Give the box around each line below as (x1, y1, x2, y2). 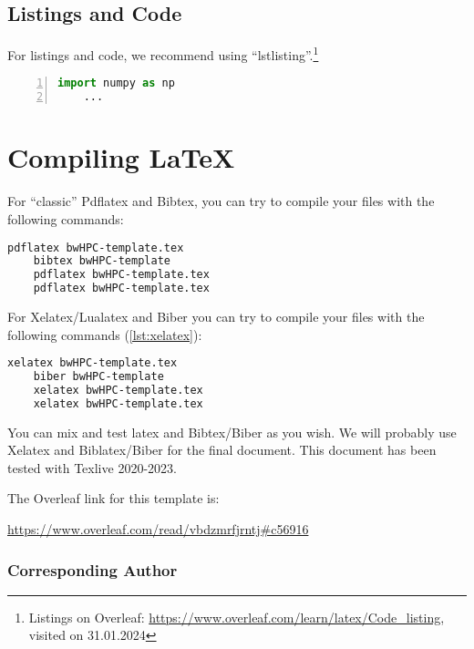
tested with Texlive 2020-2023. (7, 458, 177, 477)
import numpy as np (57, 77, 175, 90)
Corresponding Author (7, 558, 178, 581)
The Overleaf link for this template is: (7, 489, 220, 508)
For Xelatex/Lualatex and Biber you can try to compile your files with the (7, 307, 425, 326)
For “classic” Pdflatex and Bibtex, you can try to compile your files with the (7, 191, 435, 211)
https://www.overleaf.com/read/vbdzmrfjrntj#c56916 (7, 520, 309, 539)
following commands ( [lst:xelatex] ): (7, 324, 202, 344)
